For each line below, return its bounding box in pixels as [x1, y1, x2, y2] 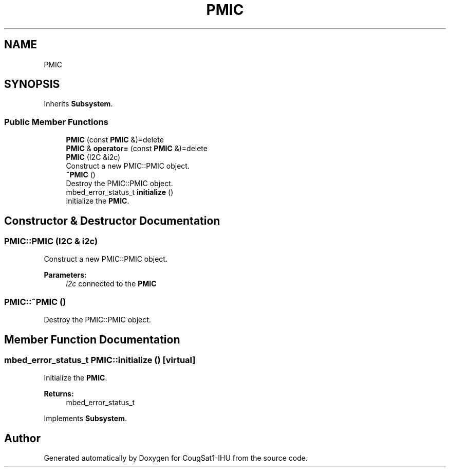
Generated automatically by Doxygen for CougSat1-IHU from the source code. [44, 454, 308, 463]
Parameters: [44, 270, 87, 280]
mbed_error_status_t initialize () [66, 188, 174, 197]
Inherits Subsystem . [44, 99, 113, 108]
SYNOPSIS [4, 78, 60, 91]
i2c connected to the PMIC [66, 279, 157, 288]
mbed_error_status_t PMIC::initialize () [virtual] [4, 355, 196, 365]
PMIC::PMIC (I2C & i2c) [4, 236, 98, 247]
